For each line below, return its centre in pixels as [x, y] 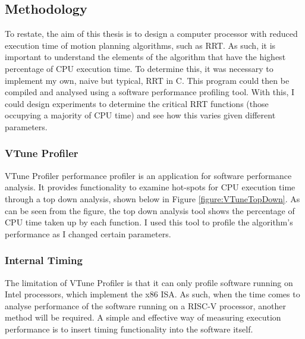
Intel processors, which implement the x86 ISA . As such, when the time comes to [152, 294]
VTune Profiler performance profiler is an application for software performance [148, 175]
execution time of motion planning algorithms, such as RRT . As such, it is [140, 45]
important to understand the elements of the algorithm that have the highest [145, 57]
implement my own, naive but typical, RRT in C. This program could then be [147, 80]
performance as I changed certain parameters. [88, 233]
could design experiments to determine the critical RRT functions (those [137, 103]
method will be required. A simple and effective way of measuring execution [143, 317]
